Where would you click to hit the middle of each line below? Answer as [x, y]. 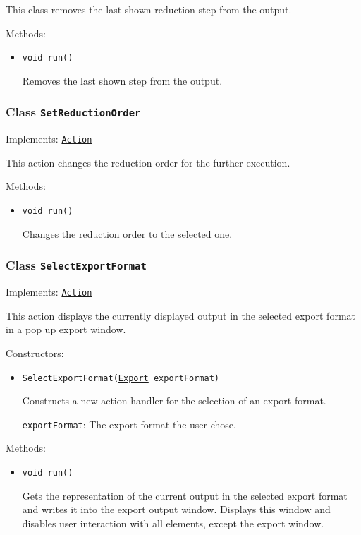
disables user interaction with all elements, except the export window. [173, 523]
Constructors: [35, 353]
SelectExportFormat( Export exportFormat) [121, 378]
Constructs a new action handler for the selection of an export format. [174, 401]
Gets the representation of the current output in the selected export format [185, 495]
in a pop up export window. [66, 329]
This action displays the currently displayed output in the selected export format [181, 315]
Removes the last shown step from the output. [122, 80]
